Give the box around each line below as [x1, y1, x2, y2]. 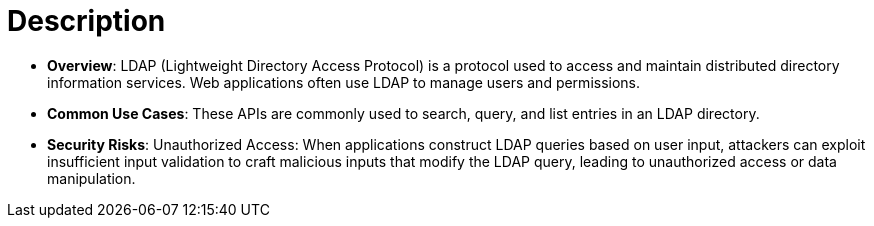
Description [7, 4, 166, 38]
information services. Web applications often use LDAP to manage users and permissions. [47, 73, 641, 91]
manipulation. [47, 169, 136, 187]
